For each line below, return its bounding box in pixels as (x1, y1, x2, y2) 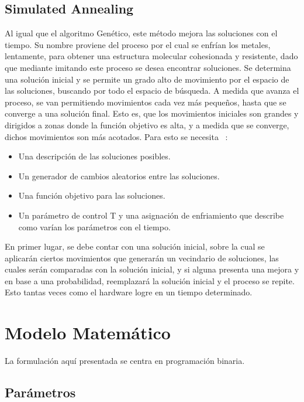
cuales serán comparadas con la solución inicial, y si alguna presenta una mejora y (5, 263, 299, 275)
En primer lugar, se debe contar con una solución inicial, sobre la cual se (5, 240, 265, 253)
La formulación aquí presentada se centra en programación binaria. (5, 355, 245, 367)
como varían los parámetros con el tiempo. (18, 220, 171, 233)
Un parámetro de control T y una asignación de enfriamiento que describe (18, 209, 284, 221)
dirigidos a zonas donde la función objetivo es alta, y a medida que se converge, (5, 118, 289, 131)
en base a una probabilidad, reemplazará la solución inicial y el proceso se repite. (5, 274, 295, 287)
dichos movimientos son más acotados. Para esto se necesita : (5, 130, 228, 142)
